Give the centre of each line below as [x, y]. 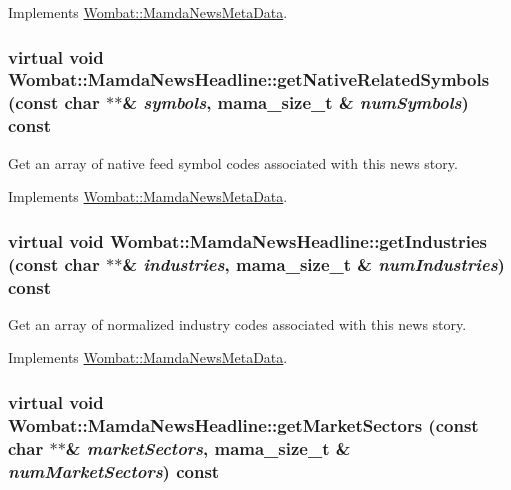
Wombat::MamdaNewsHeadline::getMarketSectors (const [243, 424]
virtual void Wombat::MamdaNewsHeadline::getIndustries [247, 240]
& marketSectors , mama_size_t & [208, 447]
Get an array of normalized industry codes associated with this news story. [237, 323]
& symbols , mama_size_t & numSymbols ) [295, 102]
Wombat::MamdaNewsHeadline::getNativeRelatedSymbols [249, 79]
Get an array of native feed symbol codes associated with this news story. [233, 162]
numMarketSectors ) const [114, 470]
